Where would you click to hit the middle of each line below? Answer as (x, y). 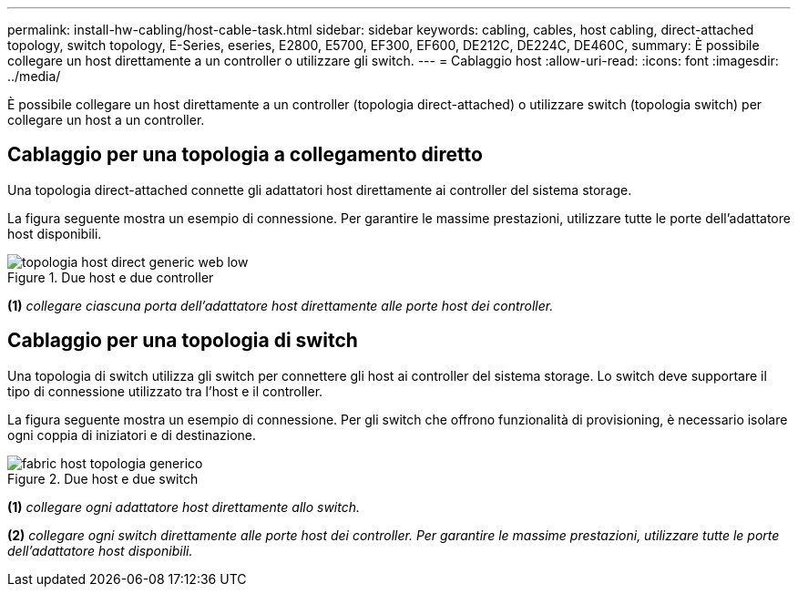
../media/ (34, 76)
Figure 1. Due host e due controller (111, 277)
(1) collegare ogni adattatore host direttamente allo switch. (184, 507)
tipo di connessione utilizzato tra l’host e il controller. (165, 391)
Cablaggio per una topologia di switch (183, 341)
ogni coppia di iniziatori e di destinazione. (132, 435)
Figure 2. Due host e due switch (103, 478)
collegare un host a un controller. (106, 120)
